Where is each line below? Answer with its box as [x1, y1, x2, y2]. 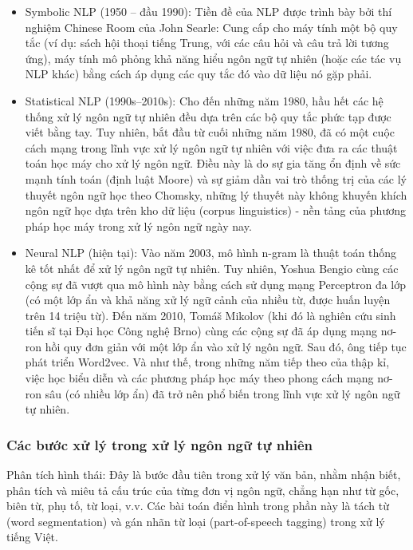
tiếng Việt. [6, 528, 58, 545]
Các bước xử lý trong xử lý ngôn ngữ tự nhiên [6, 434, 313, 454]
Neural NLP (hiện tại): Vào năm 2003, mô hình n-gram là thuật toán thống [25, 244, 397, 261]
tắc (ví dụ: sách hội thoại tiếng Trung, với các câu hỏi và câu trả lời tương [25, 34, 389, 51]
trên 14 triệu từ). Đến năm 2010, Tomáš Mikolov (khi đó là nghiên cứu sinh [25, 307, 396, 323]
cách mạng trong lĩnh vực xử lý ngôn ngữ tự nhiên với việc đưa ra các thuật [25, 139, 398, 156]
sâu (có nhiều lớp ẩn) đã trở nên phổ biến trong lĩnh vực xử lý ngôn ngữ [45, 385, 400, 402]
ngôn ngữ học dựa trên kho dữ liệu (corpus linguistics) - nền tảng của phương [25, 202, 406, 219]
